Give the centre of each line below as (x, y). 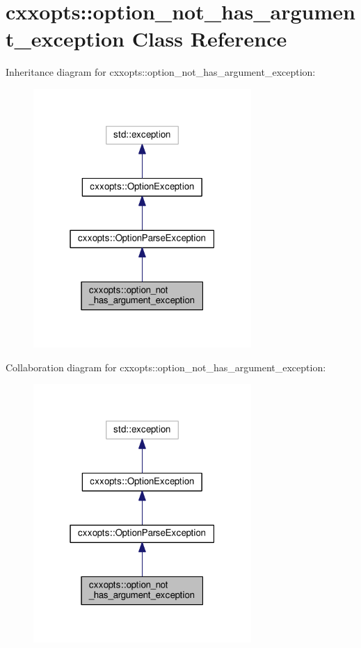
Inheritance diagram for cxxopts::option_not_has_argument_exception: (161, 72)
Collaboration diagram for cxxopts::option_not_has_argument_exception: (166, 367)
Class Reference (209, 39)
